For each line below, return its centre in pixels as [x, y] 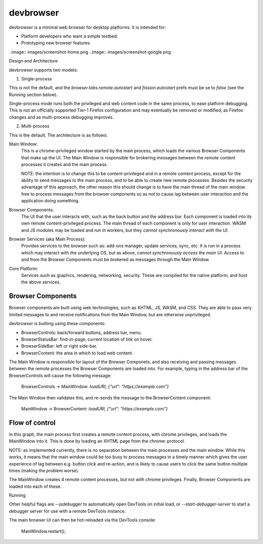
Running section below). [33, 95]
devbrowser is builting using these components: [57, 324]
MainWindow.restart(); [43, 531]
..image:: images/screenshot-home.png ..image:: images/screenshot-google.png [90, 52]
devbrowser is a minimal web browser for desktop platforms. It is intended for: [87, 27]
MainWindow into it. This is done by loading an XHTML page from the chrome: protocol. [97, 441]
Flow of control [32, 422]
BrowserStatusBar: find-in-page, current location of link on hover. [87, 339]
